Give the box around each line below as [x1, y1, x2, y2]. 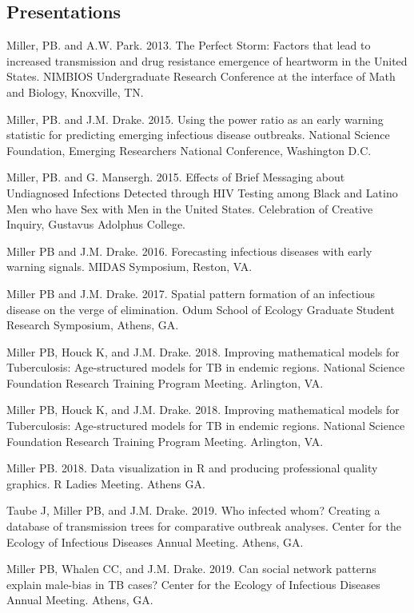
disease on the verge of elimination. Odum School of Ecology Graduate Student [6, 301, 395, 317]
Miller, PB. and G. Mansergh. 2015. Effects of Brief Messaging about [6, 169, 345, 185]
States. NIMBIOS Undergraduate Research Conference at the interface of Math [6, 68, 396, 85]
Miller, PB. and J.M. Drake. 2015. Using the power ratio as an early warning [6, 110, 384, 127]
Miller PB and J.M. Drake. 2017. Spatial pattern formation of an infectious [6, 285, 376, 301]
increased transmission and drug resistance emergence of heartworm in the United [6, 52, 408, 69]
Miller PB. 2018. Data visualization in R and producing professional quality [6, 460, 378, 476]
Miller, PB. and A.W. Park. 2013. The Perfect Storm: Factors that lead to [6, 37, 371, 54]
